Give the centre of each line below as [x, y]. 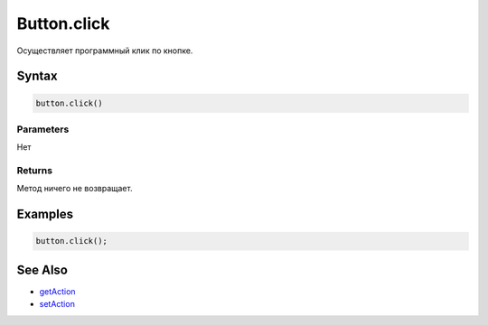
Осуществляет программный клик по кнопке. [105, 51]
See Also [42, 269]
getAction [57, 291]
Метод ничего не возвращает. [75, 189]
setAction [57, 304]
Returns [35, 171]
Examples [45, 214]
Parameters [43, 129]
